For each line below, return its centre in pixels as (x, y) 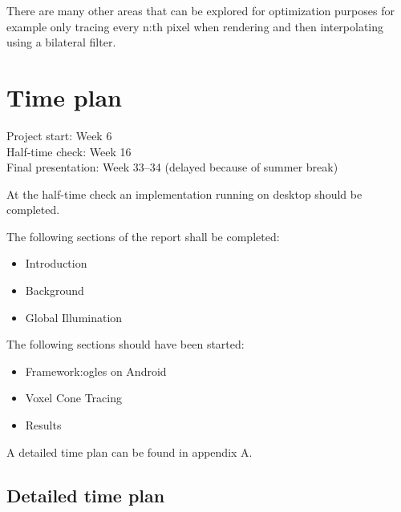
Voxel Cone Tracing (74, 398)
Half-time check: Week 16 (69, 151)
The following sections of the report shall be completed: (143, 236)
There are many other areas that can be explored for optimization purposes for (200, 10)
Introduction (56, 263)
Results (43, 425)
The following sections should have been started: (126, 344)
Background (55, 290)
